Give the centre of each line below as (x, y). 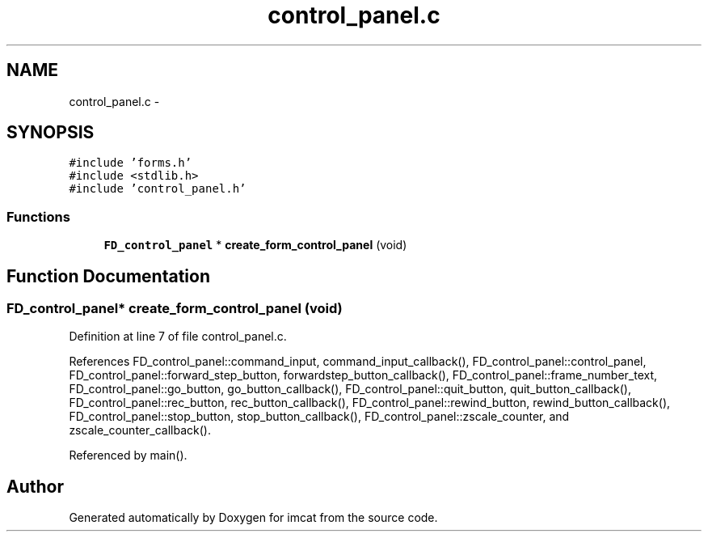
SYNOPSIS (51, 133)
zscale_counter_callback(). (140, 430)
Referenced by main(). (128, 455)
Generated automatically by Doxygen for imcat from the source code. (253, 518)
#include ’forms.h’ (131, 163)
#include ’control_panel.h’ (158, 189)
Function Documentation (108, 276)
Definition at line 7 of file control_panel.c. (178, 337)
